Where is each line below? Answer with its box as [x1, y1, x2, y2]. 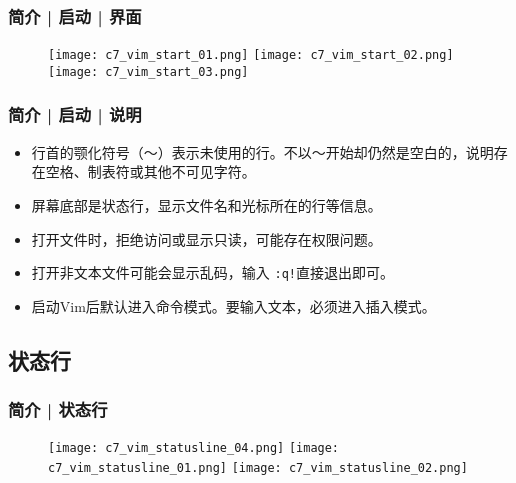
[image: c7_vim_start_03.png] [48, 64, 249, 79]
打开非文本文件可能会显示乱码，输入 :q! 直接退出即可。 [31, 262, 394, 283]
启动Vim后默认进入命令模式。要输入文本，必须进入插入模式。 [31, 295, 436, 316]
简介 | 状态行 [8, 397, 108, 422]
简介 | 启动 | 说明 [8, 102, 142, 127]
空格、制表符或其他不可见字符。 [45, 161, 256, 182]
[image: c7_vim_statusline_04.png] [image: [48, 441, 340, 456]
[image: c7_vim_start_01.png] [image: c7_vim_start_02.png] [48, 48, 454, 63]
